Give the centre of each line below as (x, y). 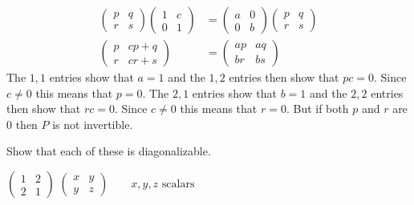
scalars (178, 185)
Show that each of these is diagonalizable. (109, 151)
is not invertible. (93, 124)
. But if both (317, 109)
